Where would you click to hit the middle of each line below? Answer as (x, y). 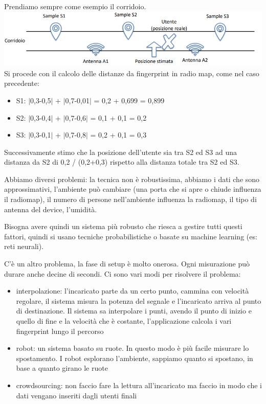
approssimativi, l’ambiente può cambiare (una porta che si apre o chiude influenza (133, 189)
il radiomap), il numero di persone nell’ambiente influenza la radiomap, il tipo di (130, 199)
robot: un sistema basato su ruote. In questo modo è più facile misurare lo (132, 348)
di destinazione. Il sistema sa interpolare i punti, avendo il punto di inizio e (134, 311)
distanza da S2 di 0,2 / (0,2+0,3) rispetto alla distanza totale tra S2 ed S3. (122, 162)
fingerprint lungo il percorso (60, 331)
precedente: (22, 83)
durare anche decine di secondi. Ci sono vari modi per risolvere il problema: (123, 273)
